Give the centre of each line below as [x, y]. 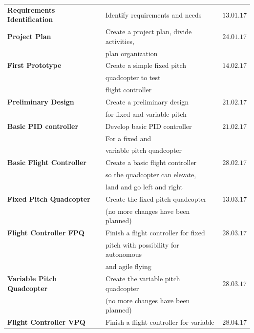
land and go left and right [144, 186]
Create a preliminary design [147, 102]
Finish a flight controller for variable [160, 322]
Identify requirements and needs [154, 14]
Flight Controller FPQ [46, 233]
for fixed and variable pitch [146, 114]
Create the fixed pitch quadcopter [156, 198]
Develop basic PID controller [149, 126]
